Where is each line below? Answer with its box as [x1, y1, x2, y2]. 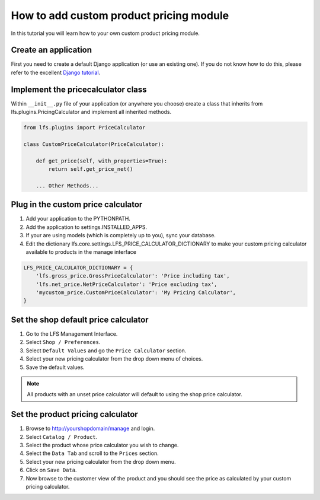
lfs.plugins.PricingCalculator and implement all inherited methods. [11, 109, 172, 116]
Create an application [11, 45, 92, 55]
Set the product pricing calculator [11, 409, 139, 419]
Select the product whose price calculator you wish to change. [25, 442, 179, 448]
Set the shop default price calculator [11, 314, 149, 324]
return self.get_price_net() [48, 166, 133, 173]
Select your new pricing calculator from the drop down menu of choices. [25, 355, 203, 362]
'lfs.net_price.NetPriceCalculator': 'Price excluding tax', [36, 281, 217, 288]
